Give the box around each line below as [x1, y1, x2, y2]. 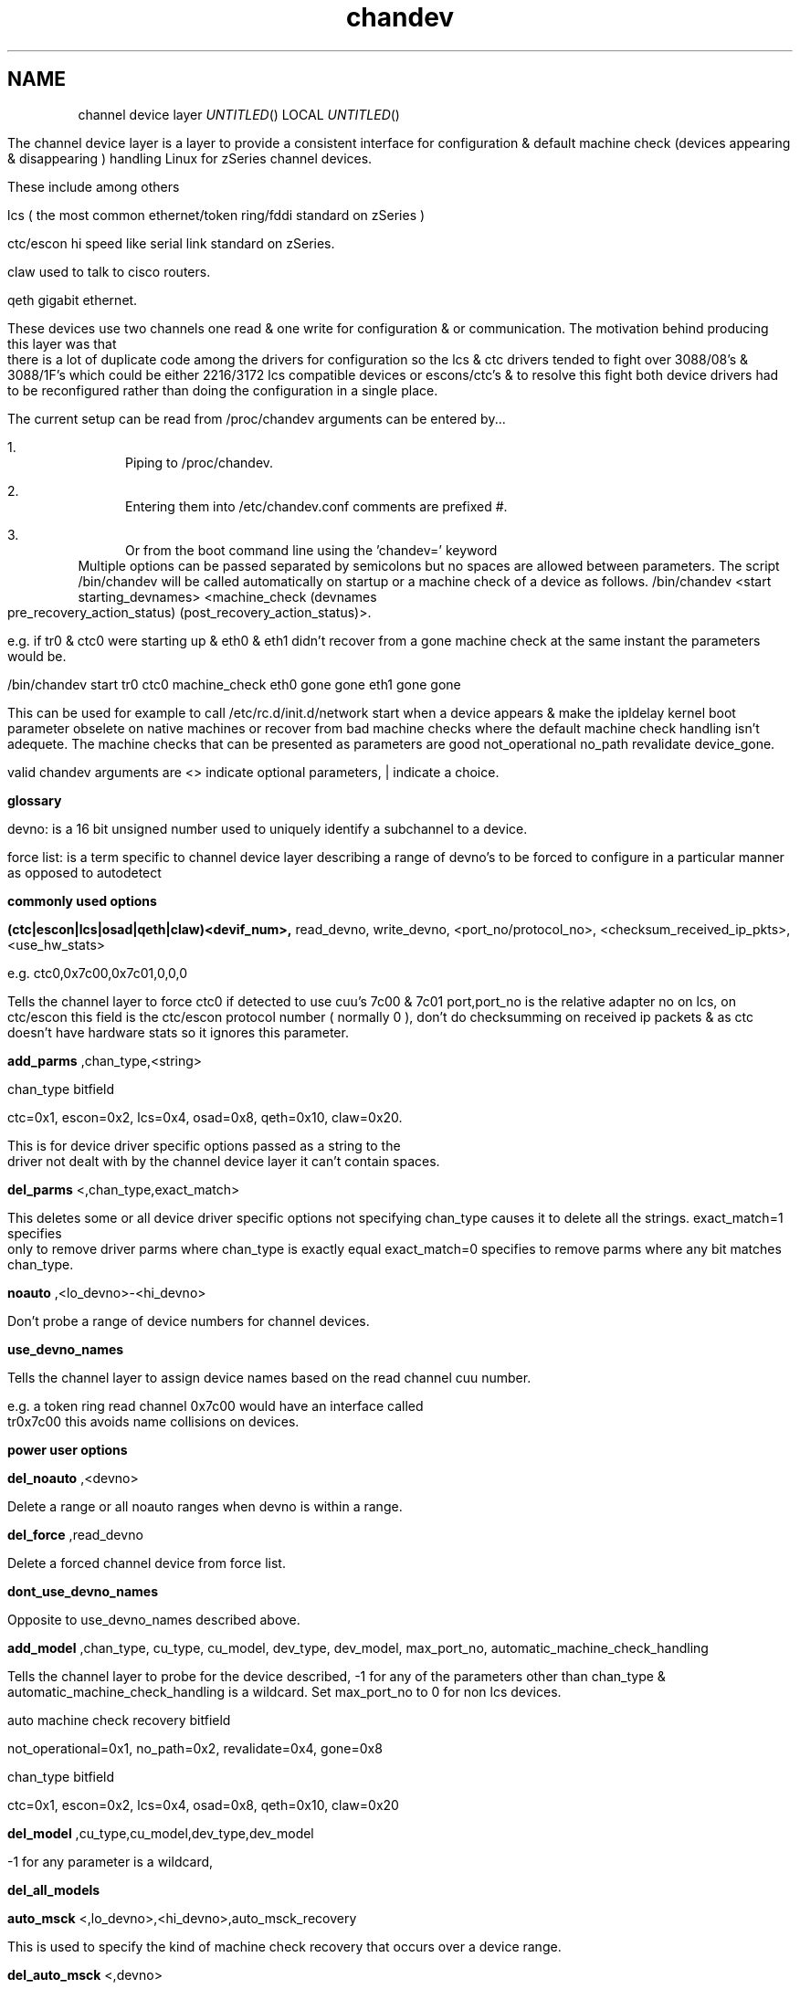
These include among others [7, 178, 180, 195]
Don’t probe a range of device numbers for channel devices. [7, 1312, 370, 1329]
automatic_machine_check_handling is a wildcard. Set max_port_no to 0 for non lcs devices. [7, 1683, 562, 1700]
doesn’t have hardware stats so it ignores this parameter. [7, 1024, 349, 1040]
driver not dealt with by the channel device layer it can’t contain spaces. [7, 1152, 440, 1169]
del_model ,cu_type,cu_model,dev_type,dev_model [7, 1825, 314, 1841]
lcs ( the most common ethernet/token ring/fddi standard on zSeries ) [7, 206, 426, 223]
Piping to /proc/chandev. [125, 454, 274, 470]
